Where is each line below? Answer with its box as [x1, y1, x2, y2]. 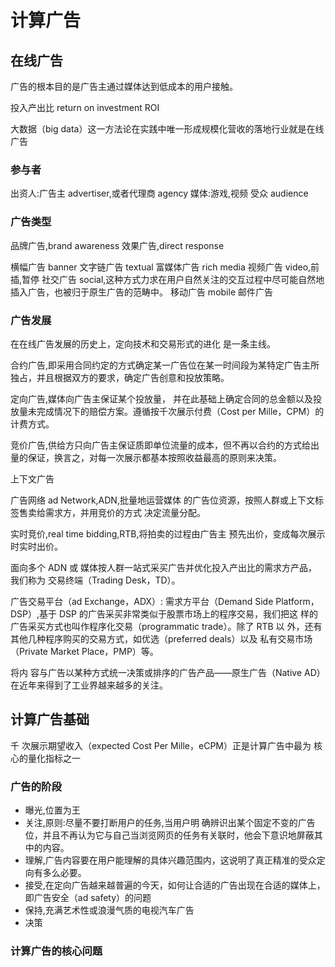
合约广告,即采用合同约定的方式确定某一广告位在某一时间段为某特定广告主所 [10, 359, 320, 371]
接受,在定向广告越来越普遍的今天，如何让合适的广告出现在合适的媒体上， [24, 879, 326, 891]
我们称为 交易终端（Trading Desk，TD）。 [10, 574, 181, 586]
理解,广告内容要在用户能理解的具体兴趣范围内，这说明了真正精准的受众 [24, 854, 317, 866]
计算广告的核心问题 [10, 944, 103, 958]
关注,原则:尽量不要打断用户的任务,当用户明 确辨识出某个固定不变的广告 [24, 817, 316, 828]
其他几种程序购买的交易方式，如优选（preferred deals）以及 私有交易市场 [10, 632, 313, 645]
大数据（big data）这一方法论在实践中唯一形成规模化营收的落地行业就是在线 [10, 123, 325, 135]
